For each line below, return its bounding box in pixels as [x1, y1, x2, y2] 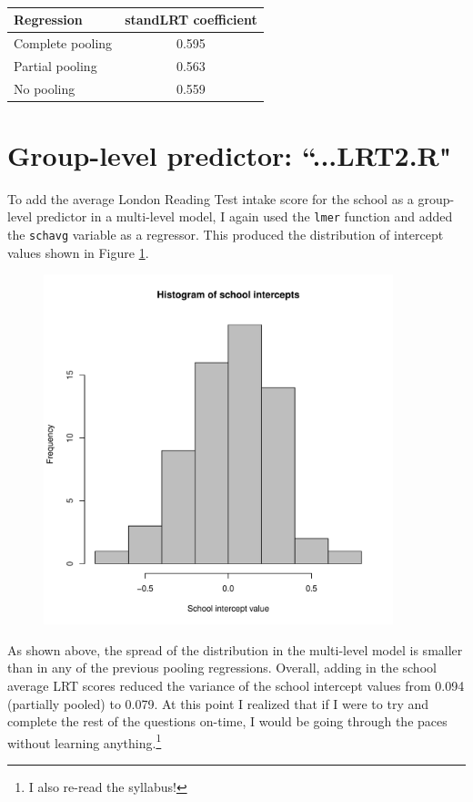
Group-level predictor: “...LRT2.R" [7, 136, 452, 173]
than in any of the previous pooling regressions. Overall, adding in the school [7, 658, 437, 677]
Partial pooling [14, 56, 97, 75]
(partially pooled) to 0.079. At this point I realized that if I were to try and [7, 694, 429, 713]
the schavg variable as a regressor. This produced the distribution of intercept [7, 225, 444, 243]
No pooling [14, 78, 75, 98]
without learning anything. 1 [7, 730, 162, 752]
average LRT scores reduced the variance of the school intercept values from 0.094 [7, 676, 465, 695]
